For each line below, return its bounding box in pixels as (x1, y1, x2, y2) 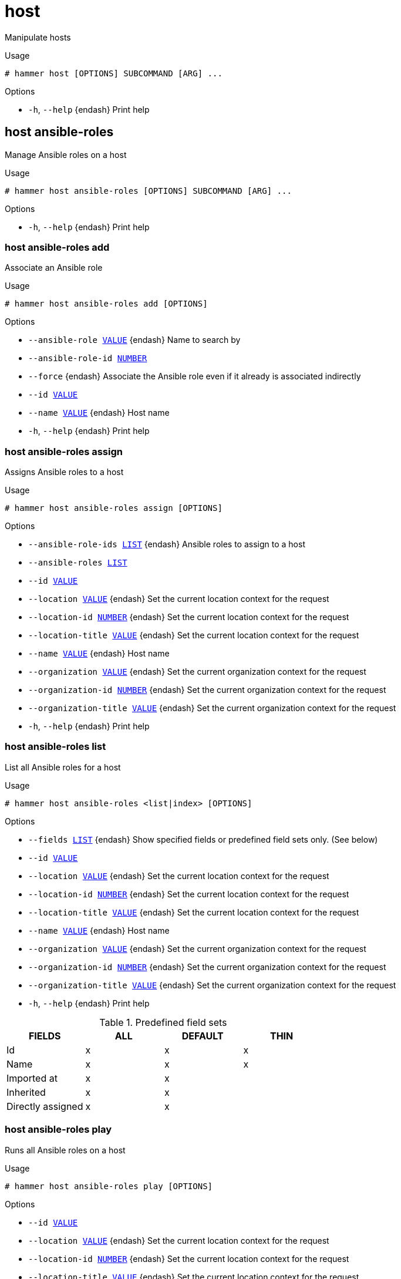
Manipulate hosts (5, 32, 71, 42)
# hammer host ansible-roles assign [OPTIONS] (5, 503, 223, 513)
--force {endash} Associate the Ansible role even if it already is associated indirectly (28, 371, 361, 382)
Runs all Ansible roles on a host (5, 1145, 126, 1155)
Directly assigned (6, 1100, 83, 1112)
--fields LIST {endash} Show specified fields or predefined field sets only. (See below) (28, 834, 378, 844)
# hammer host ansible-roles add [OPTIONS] (5, 299, 208, 309)
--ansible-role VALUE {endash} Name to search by (28, 335, 241, 345)
